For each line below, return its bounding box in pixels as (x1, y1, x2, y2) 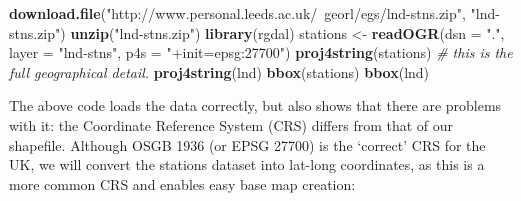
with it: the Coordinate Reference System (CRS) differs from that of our (9, 114, 454, 135)
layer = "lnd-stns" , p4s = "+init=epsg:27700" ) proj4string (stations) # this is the (9, 42, 513, 63)
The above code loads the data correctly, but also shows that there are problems (9, 95, 502, 116)
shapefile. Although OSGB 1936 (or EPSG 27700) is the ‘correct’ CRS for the (9, 134, 486, 155)
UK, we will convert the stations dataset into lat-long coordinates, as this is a (9, 154, 485, 175)
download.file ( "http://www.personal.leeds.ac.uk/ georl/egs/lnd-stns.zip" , (9, 3, 466, 23)
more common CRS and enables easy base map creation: (9, 173, 356, 194)
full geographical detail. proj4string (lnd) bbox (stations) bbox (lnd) (9, 61, 430, 82)
